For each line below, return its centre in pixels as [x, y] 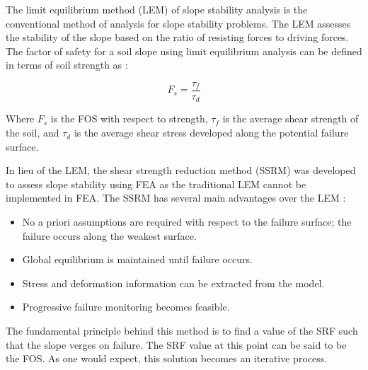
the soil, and [33, 133]
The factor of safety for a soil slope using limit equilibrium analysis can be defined [184, 51]
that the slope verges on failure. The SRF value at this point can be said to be [176, 344]
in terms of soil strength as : [67, 65]
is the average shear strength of [291, 118]
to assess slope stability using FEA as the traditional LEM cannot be [156, 184]
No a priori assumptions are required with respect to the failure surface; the [187, 222]
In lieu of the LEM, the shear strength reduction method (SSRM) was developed [181, 170]
